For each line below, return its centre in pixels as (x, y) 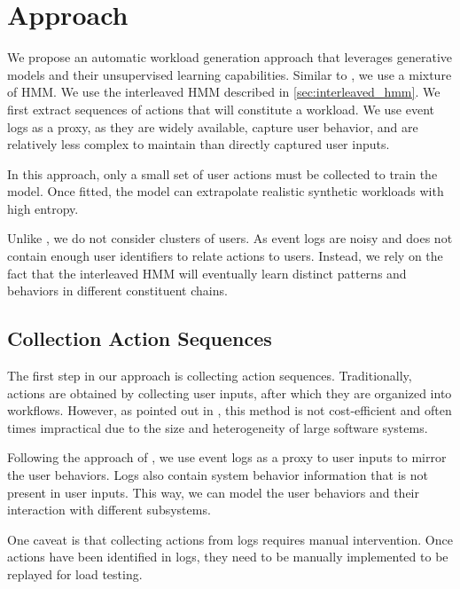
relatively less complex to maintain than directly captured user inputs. (199, 144)
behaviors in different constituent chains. (117, 291)
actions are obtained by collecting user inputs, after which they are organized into (230, 393)
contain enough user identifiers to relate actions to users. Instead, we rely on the (225, 256)
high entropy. (43, 208)
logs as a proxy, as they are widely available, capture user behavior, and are (213, 126)
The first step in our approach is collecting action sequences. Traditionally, (210, 376)
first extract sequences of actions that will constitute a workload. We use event (221, 109)
